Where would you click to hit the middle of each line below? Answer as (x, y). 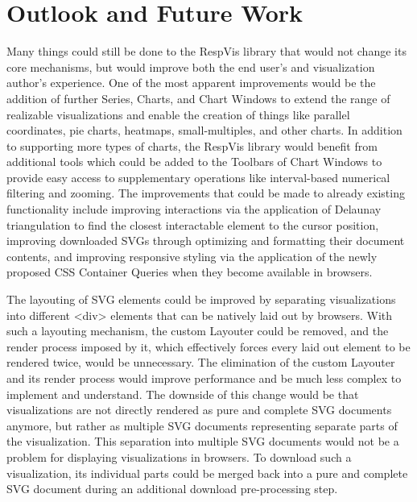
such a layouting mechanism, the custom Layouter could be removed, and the (198, 331)
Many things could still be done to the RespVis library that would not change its (206, 51)
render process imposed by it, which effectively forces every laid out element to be (208, 346)
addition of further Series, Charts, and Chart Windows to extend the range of (198, 98)
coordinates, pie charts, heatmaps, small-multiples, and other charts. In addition (204, 130)
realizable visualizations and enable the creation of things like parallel (178, 114)
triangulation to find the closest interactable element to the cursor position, (193, 224)
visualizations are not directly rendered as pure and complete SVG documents (199, 410)
